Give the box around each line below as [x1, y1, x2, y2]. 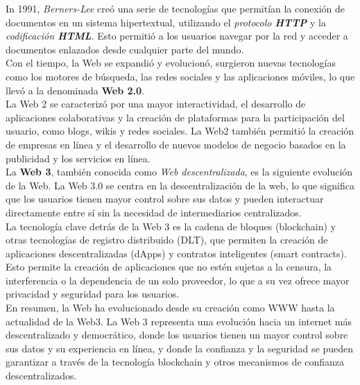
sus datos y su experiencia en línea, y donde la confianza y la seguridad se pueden [6, 341, 354, 355]
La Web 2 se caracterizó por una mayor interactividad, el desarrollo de [6, 96, 306, 111]
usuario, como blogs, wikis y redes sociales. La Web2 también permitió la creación [6, 123, 354, 138]
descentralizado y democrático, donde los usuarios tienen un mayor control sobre [6, 327, 348, 342]
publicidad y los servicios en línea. [6, 151, 151, 165]
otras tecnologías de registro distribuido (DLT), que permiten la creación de [6, 232, 328, 247]
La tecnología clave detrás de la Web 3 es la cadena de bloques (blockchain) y [6, 219, 336, 233]
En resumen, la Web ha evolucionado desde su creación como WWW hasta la [6, 300, 335, 315]
